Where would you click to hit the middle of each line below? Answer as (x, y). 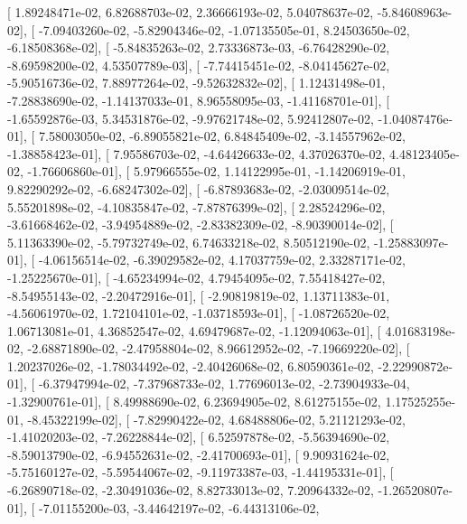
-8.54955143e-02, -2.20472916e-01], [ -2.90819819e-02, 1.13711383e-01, (199, 295)
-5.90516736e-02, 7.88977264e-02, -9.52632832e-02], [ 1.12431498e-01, (196, 83)
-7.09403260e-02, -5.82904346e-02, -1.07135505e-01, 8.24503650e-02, (224, 29)
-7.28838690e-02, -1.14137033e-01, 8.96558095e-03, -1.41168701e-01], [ (199, 100)
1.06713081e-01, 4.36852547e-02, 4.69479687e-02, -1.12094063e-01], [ (194, 330)
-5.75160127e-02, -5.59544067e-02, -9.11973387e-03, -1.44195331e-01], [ (201, 472)
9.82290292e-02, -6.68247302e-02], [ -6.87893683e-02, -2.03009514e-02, (199, 188)
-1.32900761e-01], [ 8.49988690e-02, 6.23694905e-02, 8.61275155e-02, (194, 402)
